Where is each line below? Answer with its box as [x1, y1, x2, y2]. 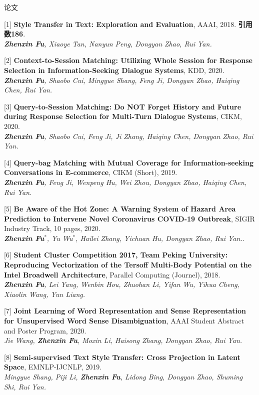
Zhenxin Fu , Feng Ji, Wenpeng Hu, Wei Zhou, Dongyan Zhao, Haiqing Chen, [4, 176, 247, 187]
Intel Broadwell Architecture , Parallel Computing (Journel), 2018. [4, 269, 220, 279]
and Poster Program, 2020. [4, 325, 86, 335]
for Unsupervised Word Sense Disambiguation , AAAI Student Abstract [4, 315, 244, 326]
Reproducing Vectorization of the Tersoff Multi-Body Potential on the [4, 259, 252, 270]
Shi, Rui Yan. [4, 381, 46, 391]
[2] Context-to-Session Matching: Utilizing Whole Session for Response [4, 55, 252, 65]
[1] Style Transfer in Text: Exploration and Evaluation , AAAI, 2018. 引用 [4, 18, 252, 29]
